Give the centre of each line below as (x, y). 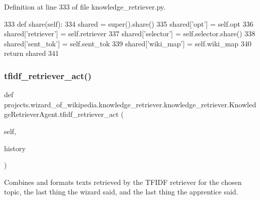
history (15, 148)
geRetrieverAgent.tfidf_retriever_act (61, 114)
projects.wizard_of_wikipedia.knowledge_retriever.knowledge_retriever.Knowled (130, 104)
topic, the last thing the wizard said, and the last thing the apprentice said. (121, 192)
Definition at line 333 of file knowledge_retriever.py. (85, 7)
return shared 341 (32, 53)
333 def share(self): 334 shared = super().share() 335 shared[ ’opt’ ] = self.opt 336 (129, 23)
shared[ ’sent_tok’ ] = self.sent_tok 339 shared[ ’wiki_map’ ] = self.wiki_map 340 (128, 43)
